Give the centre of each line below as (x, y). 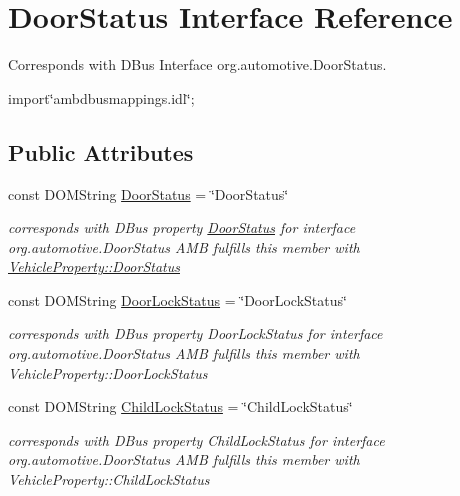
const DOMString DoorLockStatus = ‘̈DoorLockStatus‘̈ (177, 299)
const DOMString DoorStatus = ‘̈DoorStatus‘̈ (148, 193)
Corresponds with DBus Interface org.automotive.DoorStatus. (197, 64)
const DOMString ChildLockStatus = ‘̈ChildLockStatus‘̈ (180, 406)
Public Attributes (101, 151)
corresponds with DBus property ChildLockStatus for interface (196, 439)
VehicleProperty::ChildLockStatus (109, 479)
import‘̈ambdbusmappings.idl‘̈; (101, 97)
